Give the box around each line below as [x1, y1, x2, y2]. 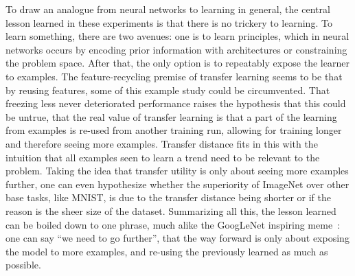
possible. [5, 257, 41, 272]
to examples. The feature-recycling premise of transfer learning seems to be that [5, 69, 343, 83]
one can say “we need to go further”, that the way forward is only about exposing [5, 231, 350, 245]
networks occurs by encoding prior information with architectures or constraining [5, 42, 347, 56]
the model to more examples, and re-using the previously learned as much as [5, 244, 328, 258]
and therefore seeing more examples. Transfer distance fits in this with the [5, 136, 318, 150]
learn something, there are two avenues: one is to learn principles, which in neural [5, 29, 350, 43]
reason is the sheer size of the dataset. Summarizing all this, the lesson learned [5, 203, 336, 218]
